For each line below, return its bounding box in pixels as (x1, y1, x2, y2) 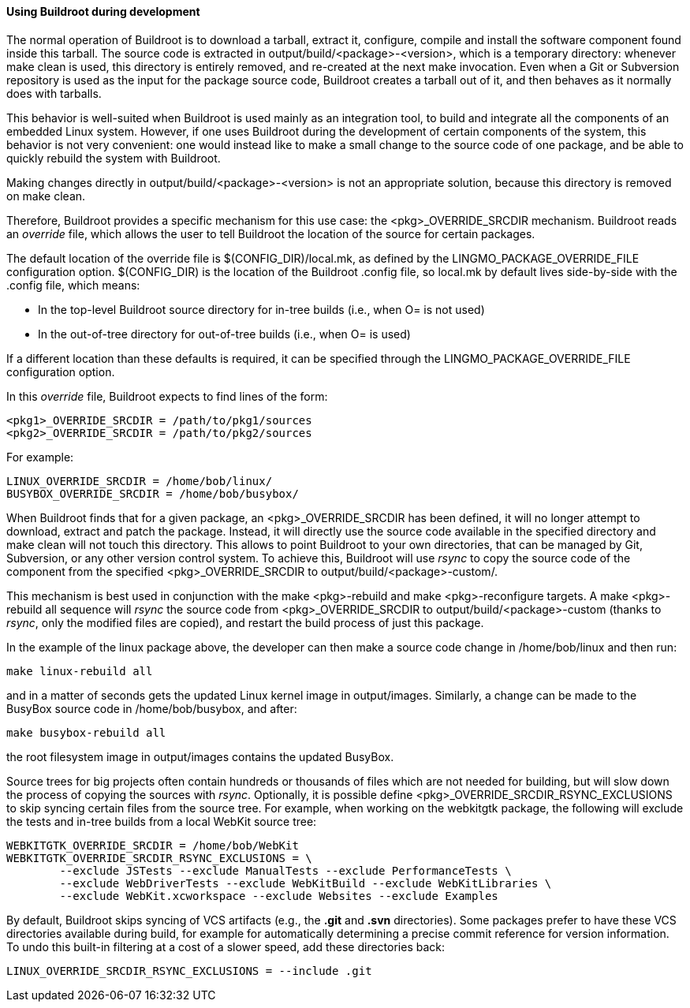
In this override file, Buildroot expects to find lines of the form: (6, 389, 328, 403)
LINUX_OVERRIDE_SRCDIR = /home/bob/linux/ (6, 474, 273, 487)
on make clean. (6, 189, 86, 203)
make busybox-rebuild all (6, 726, 166, 739)
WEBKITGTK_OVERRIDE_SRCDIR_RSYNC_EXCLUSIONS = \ (6, 851, 312, 864)
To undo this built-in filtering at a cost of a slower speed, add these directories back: (6, 939, 445, 954)
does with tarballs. (6, 86, 102, 100)
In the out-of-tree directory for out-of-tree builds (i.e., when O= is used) (38, 327, 411, 341)
